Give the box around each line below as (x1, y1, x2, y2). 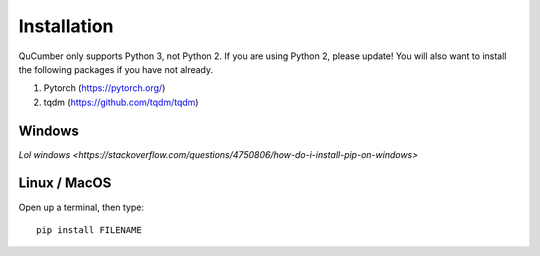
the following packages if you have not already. (18, 63, 214, 75)
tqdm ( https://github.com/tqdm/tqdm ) (43, 96, 199, 108)
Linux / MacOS (18, 175, 112, 192)
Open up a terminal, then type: (18, 201, 145, 213)
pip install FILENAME (36, 224, 142, 235)
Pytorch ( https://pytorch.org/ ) (43, 82, 166, 94)
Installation (18, 15, 114, 37)
